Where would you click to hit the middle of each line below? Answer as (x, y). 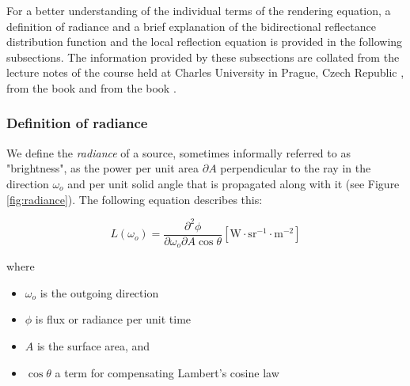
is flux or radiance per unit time (113, 319)
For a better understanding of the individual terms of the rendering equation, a (199, 10)
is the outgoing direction (99, 292)
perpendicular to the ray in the (296, 168)
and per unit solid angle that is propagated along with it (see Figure (233, 183)
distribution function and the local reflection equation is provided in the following (205, 42)
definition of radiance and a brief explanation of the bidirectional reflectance (191, 26)
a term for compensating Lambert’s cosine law (167, 372)
